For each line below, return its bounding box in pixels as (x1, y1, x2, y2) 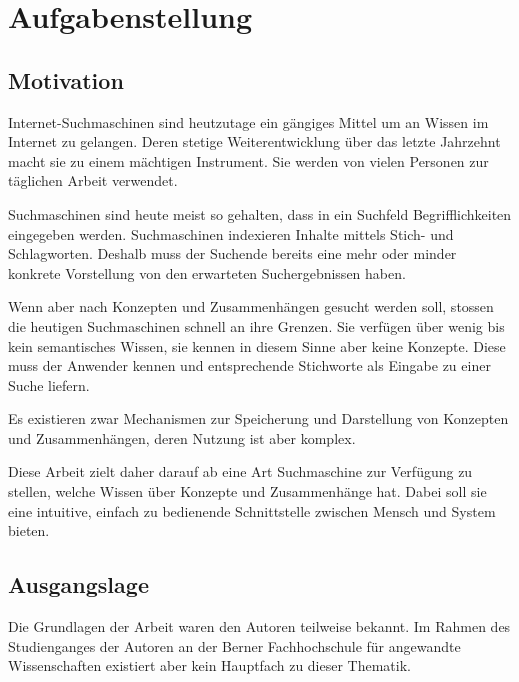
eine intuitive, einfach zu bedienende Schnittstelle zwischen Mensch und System (8, 500, 496, 521)
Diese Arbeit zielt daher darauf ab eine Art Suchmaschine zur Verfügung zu (8, 461, 473, 482)
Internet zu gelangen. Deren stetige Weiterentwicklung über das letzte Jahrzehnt (8, 131, 501, 152)
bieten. (8, 520, 50, 541)
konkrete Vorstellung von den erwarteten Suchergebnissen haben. (8, 262, 406, 283)
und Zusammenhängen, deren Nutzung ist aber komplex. (8, 427, 356, 448)
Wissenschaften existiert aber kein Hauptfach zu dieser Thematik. (8, 655, 411, 676)
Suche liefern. (8, 374, 90, 395)
